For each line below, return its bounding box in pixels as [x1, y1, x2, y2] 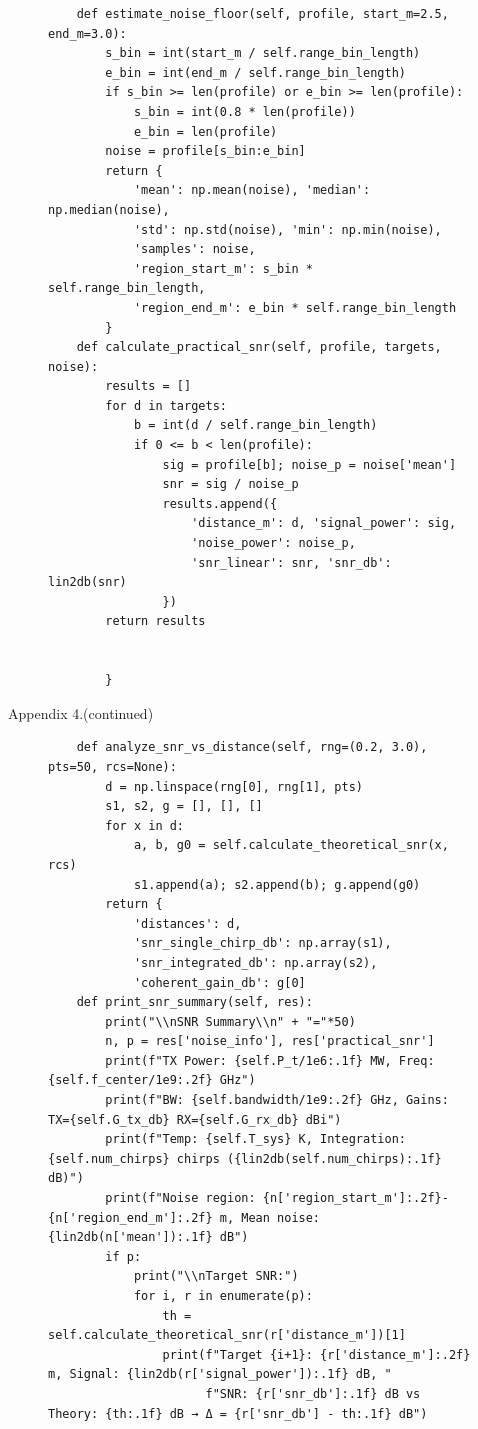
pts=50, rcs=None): [48, 759, 177, 774]
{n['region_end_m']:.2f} [48, 1210, 213, 1225]
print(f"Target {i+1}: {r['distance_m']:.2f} [162, 1347, 471, 1362]
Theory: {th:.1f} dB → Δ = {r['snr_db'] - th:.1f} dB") [48, 1406, 428, 1421]
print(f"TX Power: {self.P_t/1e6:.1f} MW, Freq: [105, 1053, 435, 1068]
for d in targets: [105, 398, 227, 413]
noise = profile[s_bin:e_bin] [105, 144, 306, 159]
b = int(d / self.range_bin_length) [133, 418, 378, 433]
